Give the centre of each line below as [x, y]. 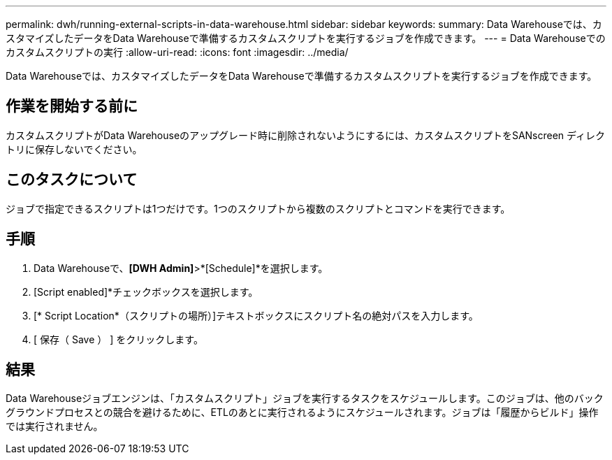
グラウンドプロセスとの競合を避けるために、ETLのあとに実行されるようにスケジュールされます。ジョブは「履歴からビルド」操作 [302, 412]
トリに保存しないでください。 [74, 149]
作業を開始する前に [72, 106]
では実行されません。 [54, 426]
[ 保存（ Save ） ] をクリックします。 [118, 339]
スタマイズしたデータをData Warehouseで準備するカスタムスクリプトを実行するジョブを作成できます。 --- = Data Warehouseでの [306, 38]
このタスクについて [72, 180]
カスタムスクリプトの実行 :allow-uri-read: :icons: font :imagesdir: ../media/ [177, 52]
